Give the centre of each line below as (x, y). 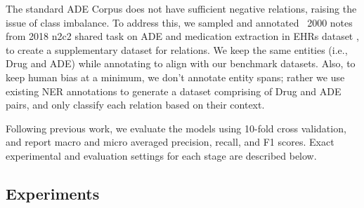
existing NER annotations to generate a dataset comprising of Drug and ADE (174, 91)
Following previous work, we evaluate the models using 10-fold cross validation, (176, 128)
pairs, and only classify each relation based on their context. (135, 105)
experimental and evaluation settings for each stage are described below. (161, 155)
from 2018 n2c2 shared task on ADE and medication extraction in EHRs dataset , (182, 36)
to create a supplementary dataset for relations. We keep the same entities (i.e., (177, 49)
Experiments (53, 193)
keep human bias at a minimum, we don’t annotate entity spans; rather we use (175, 77)
